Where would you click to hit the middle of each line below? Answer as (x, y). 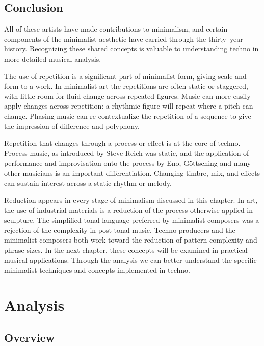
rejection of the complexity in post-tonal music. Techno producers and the (120, 230)
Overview (30, 337)
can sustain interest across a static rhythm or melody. (88, 183)
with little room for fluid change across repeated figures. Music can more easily (127, 96)
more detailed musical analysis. (53, 58)
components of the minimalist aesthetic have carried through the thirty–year (124, 38)
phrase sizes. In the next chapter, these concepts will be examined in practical (126, 250)
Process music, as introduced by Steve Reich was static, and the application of (127, 153)
